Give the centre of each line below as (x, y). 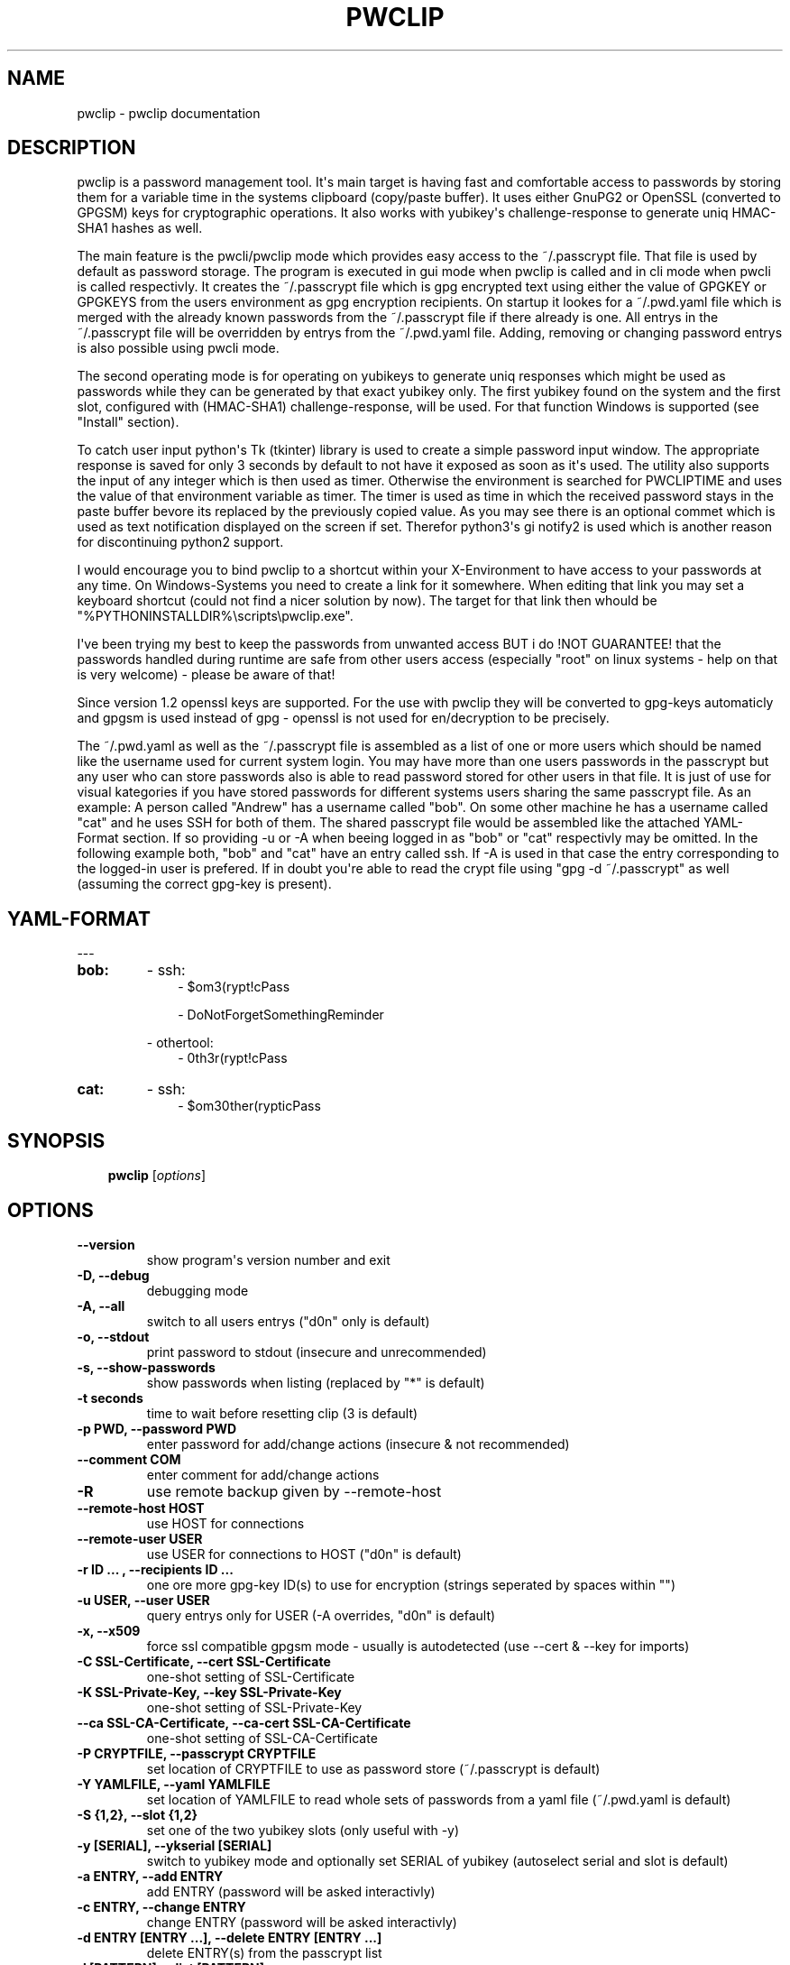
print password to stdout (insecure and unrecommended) (317, 1352)
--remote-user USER (140, 1538)
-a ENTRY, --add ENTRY (150, 1876)
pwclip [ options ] (156, 1176)
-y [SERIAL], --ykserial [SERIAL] (175, 1845)
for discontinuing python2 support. (180, 542)
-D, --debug (113, 1275)
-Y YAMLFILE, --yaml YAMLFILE (174, 1784)
